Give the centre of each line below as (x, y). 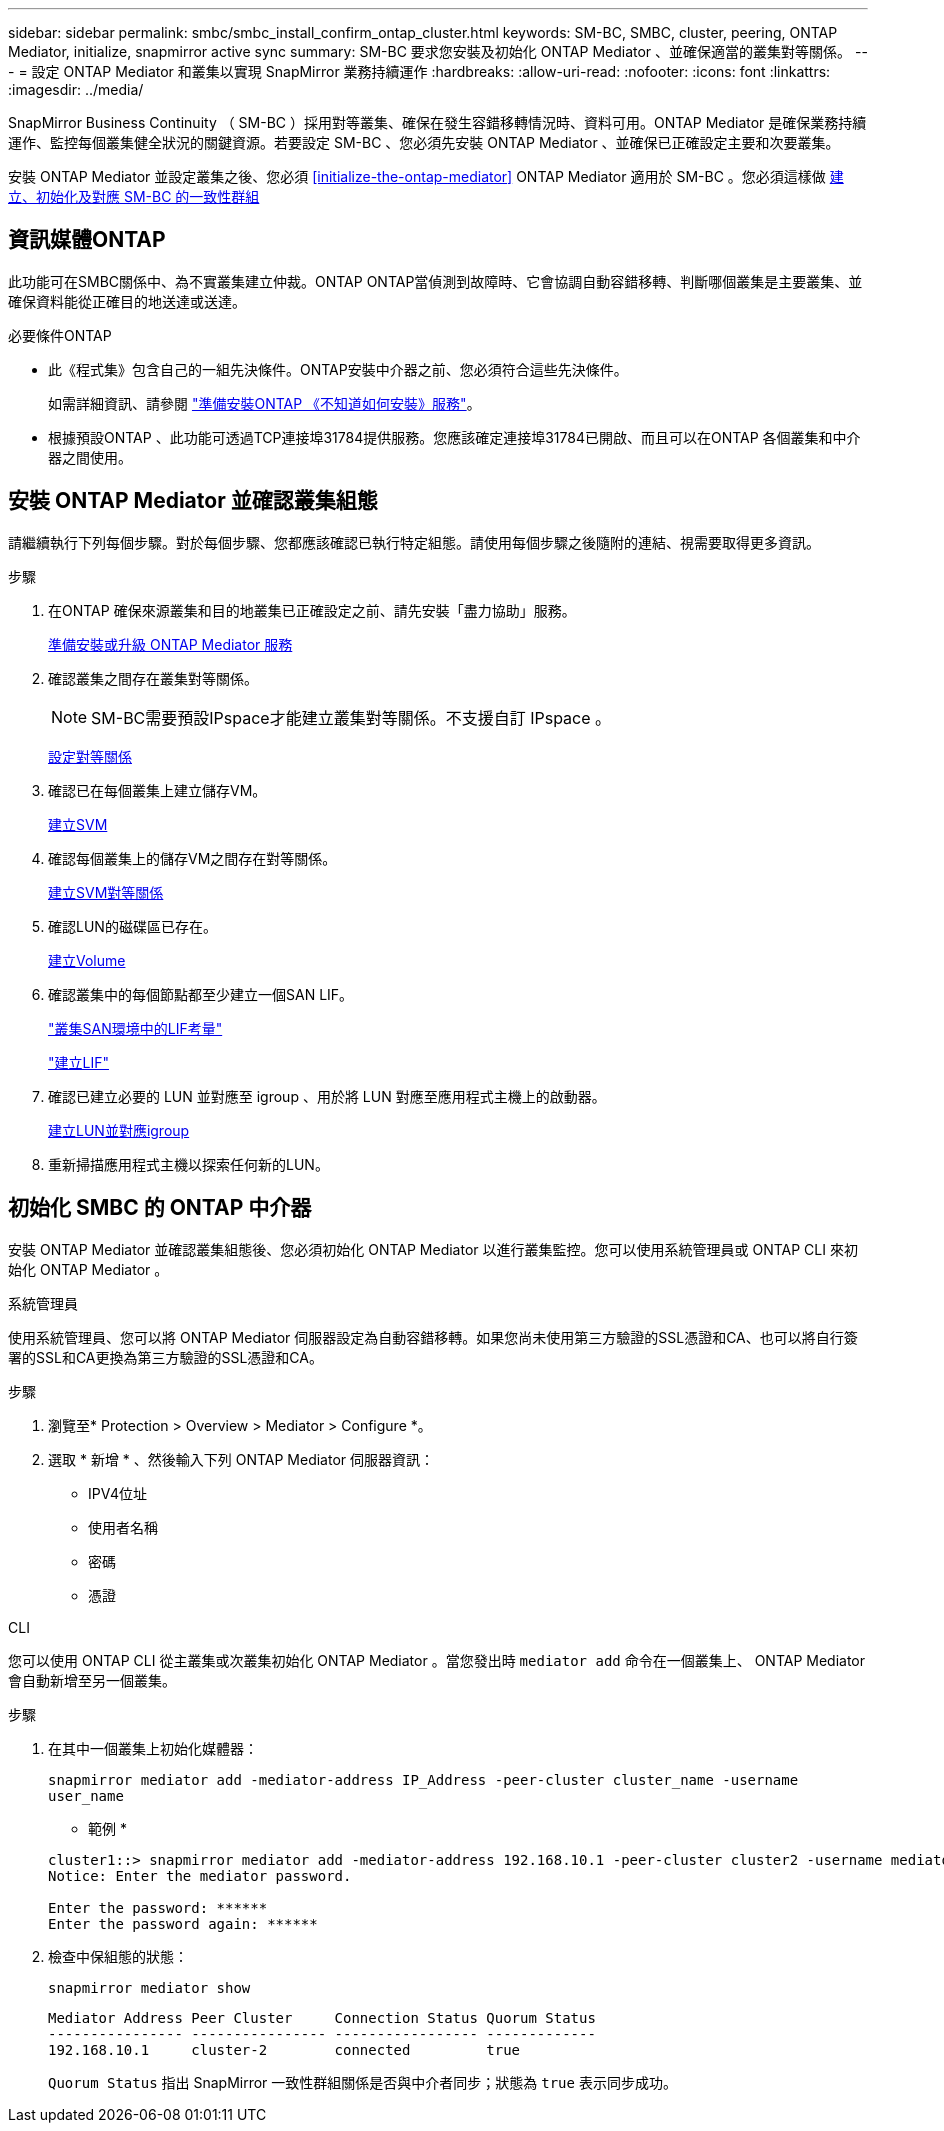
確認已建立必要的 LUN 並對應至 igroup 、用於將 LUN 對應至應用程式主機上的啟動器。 (327, 1096)
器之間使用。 (90, 457)
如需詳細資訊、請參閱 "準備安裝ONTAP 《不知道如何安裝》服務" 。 (264, 403)
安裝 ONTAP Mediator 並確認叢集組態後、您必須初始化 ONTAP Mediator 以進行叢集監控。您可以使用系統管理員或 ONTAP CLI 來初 (433, 1249)
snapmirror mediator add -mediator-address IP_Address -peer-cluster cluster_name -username (423, 1779)
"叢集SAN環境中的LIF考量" (135, 1028)
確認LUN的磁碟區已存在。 (132, 926)
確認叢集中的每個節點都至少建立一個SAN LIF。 (201, 994)
